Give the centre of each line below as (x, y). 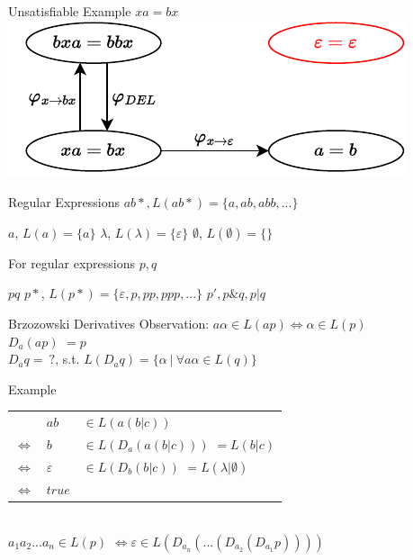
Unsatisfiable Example (70, 11)
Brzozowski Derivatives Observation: (109, 323)
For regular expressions (72, 262)
